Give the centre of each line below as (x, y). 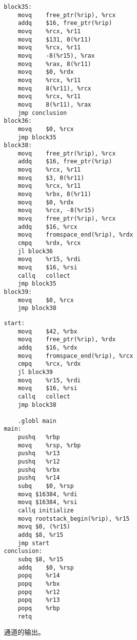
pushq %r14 (39, 478)
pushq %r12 (39, 462)
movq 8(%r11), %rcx (54, 88)
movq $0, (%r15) (44, 527)
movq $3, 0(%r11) (51, 178)
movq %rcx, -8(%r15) (56, 210)
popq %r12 (39, 592)
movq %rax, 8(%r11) (54, 64)
